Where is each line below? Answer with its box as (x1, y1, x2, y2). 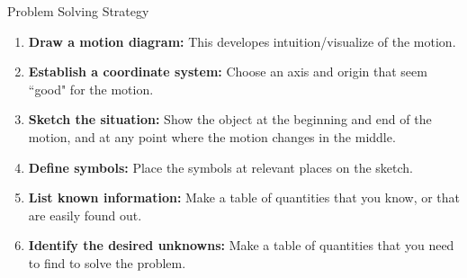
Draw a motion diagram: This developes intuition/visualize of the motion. (28, 31, 456, 50)
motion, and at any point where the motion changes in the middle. (28, 127, 396, 146)
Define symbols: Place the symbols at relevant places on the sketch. (28, 157, 413, 176)
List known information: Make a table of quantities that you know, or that (28, 188, 461, 207)
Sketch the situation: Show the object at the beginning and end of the (28, 110, 432, 129)
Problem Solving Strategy (7, 2, 149, 20)
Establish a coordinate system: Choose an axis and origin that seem (28, 62, 427, 81)
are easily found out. (28, 205, 142, 224)
